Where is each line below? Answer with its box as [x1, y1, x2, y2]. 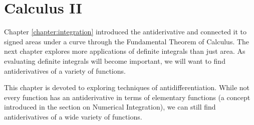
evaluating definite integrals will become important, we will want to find [4, 55, 225, 66]
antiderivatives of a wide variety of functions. [4, 111, 142, 122]
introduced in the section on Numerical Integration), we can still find [4, 102, 216, 112]
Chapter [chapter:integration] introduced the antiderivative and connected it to [4, 26, 247, 37]
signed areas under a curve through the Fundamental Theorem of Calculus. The [4, 36, 249, 46]
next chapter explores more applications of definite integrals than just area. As [4, 46, 245, 56]
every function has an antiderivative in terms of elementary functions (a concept [4, 92, 250, 102]
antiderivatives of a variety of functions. [4, 65, 126, 76]
